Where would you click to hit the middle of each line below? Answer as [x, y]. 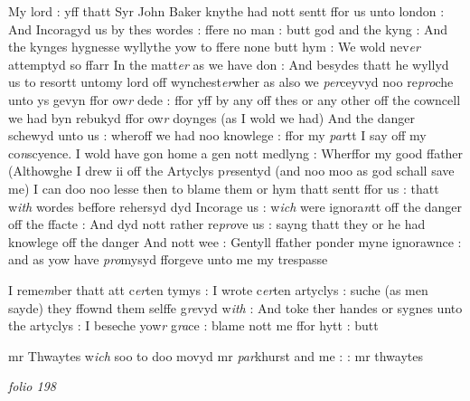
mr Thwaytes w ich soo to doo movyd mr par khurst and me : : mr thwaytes [216, 355]
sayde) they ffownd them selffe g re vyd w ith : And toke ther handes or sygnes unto [235, 307]
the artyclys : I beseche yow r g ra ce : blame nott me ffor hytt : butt [193, 325]
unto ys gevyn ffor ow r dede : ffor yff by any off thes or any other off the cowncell [235, 99]
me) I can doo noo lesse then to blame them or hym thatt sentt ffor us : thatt [224, 188]
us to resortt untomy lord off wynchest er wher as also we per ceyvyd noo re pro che [231, 82]
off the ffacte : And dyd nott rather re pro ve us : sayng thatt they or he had [217, 224]
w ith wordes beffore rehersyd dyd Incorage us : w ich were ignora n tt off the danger [235, 206]
